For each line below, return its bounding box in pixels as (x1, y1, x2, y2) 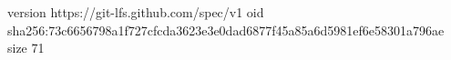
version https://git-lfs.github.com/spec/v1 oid (7, 3, 264, 21)
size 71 (7, 38, 45, 57)
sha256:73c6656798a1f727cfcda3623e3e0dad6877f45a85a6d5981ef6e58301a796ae (7, 20, 445, 39)
